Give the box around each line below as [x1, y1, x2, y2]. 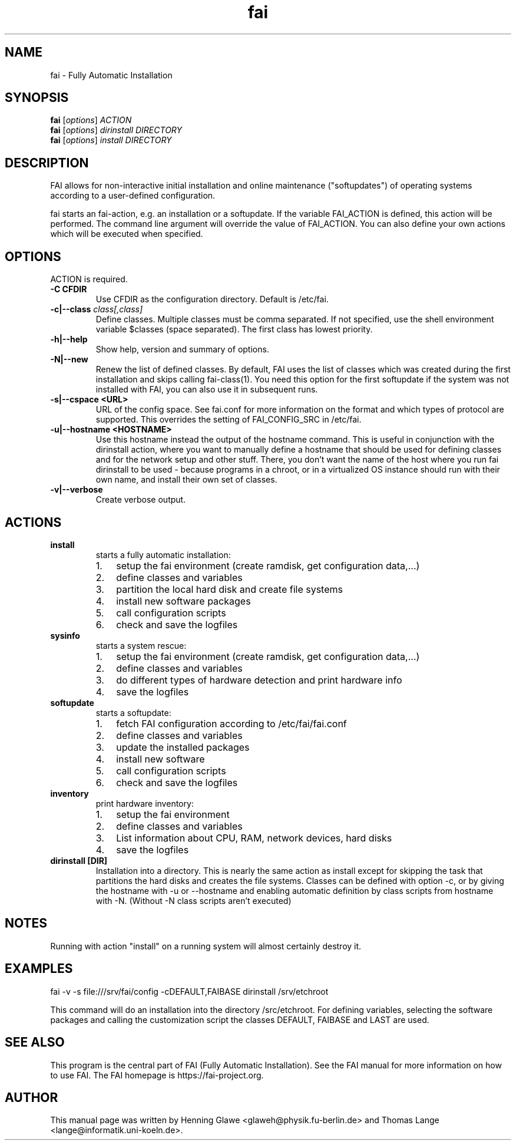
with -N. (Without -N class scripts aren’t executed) [95, 895, 292, 906]
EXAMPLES [5, 961, 73, 976]
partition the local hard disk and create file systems [116, 583, 343, 595]
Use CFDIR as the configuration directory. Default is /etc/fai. [95, 294, 329, 305]
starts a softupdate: [95, 707, 171, 718]
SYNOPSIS [5, 90, 69, 105]
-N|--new [50, 354, 88, 365]
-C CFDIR [50, 284, 87, 295]
